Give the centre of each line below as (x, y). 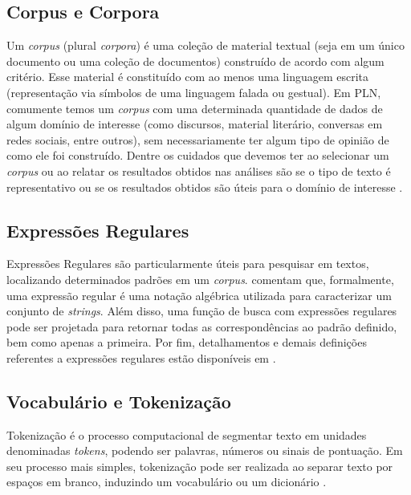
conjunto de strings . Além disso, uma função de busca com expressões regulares (202, 311)
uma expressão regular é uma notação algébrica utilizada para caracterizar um (199, 295)
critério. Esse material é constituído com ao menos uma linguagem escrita (188, 77)
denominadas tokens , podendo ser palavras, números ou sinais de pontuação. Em (205, 450)
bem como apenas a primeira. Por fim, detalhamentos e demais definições (187, 342)
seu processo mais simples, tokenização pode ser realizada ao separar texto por (200, 466)
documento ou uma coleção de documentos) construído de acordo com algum (195, 61)
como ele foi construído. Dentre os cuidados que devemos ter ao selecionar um (198, 155)
